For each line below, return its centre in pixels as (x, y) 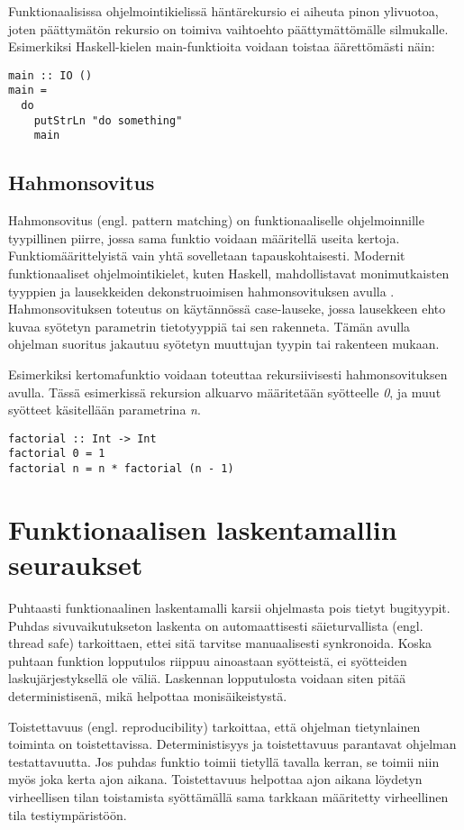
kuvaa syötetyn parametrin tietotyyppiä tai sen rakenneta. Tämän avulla (209, 326)
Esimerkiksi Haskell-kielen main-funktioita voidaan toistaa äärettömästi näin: (222, 46)
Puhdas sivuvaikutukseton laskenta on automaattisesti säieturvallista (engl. (216, 625)
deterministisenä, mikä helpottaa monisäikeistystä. (148, 696)
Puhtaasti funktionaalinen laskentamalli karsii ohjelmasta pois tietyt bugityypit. (229, 608)
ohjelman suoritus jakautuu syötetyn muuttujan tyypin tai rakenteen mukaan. (224, 344)
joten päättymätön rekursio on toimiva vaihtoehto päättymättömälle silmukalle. (228, 28)
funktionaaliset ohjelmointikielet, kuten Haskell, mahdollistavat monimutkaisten (229, 274)
